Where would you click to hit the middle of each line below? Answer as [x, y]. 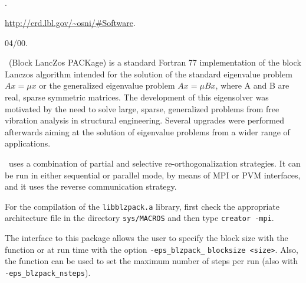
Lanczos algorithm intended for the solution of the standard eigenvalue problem [149, 74]
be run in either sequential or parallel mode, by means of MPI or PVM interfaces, [153, 175]
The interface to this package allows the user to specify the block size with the [147, 238]
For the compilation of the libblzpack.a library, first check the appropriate [142, 206]
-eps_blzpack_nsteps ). [48, 272]
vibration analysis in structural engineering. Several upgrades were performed [144, 120]
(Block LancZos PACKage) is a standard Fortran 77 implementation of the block [155, 62]
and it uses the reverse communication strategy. [91, 186]
